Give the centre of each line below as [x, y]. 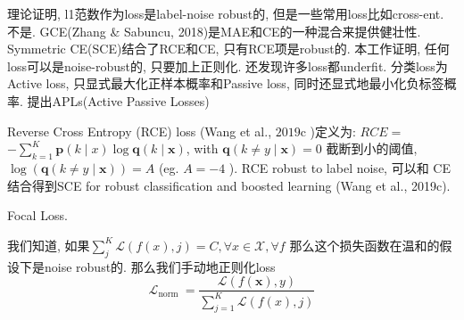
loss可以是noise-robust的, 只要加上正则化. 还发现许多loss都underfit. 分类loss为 [228, 66]
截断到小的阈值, [372, 148]
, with [202, 148]
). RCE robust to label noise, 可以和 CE [340, 167]
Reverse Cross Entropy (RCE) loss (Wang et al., [140, 131]
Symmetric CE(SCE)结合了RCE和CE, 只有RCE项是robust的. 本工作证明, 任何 [228, 49]
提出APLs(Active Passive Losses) [118, 100]
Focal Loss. [37, 215]
